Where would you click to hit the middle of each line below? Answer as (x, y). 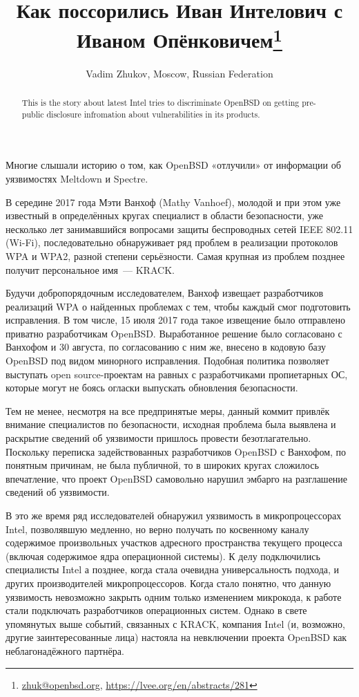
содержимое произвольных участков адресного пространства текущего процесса (174, 542)
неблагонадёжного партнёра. (65, 650)
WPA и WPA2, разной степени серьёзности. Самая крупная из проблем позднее (175, 255)
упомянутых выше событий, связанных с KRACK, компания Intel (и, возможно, (175, 623)
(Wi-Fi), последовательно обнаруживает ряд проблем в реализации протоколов (172, 242)
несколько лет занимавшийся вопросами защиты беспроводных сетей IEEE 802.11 (179, 229)
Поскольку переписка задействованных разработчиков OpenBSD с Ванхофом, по (176, 451)
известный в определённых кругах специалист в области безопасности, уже (164, 215)
